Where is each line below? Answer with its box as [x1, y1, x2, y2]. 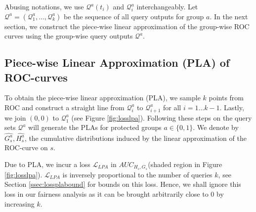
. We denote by [193, 122, 239, 132]
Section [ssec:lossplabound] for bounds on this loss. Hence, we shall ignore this [4, 179, 241, 189]
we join [4, 112, 26, 123]
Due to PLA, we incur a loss [4, 159, 90, 169]
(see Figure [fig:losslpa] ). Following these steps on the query [71, 112, 252, 123]
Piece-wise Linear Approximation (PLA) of [4, 55, 230, 70]
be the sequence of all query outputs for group [63, 11, 204, 21]
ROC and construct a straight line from [4, 102, 125, 112]
